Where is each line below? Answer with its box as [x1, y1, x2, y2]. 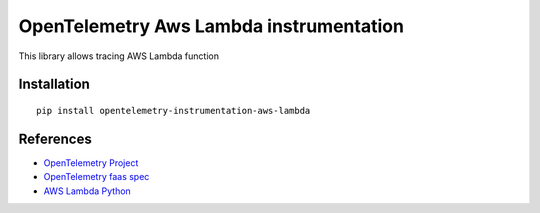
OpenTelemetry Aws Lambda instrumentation [18, 15, 405, 37]
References [18, 130, 92, 147]
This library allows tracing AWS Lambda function [18, 50, 220, 62]
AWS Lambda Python [43, 185, 132, 197]
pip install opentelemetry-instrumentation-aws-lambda [36, 105, 311, 116]
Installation [18, 76, 90, 93]
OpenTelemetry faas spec [43, 171, 150, 183]
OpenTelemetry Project [43, 156, 139, 169]
